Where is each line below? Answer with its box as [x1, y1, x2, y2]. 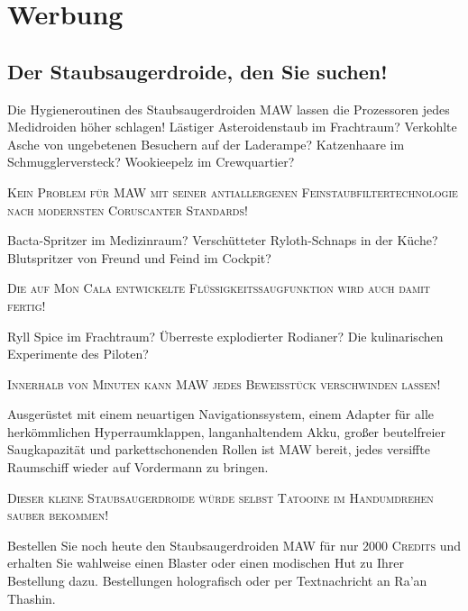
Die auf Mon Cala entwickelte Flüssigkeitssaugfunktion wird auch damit [7, 278, 431, 297]
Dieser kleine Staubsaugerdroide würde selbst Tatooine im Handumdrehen [7, 488, 434, 506]
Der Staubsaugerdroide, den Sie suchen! [7, 57, 388, 85]
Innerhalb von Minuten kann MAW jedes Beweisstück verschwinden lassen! [7, 374, 441, 393]
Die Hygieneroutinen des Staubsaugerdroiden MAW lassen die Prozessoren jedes [7, 99, 450, 118]
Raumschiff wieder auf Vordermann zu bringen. [7, 458, 269, 477]
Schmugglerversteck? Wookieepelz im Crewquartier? [7, 152, 295, 171]
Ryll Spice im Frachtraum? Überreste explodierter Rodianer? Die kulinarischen [7, 326, 444, 345]
